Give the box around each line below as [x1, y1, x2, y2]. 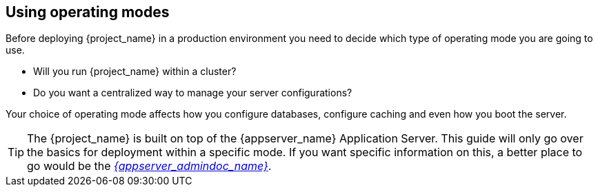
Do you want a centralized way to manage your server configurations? [33, 87, 352, 99]
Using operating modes [6, 3, 170, 21]
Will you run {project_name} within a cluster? [33, 65, 237, 78]
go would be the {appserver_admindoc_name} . [27, 159, 272, 173]
